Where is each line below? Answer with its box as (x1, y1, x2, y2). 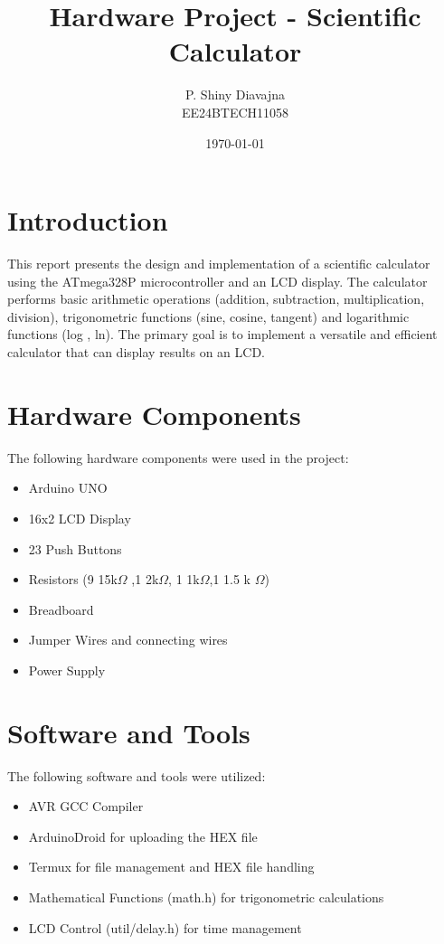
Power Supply (28, 660, 106, 679)
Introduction (7, 202, 168, 239)
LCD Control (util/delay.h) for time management (28, 918, 302, 937)
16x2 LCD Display (28, 508, 131, 527)
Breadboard (28, 599, 94, 618)
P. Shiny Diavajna (184, 85, 286, 104)
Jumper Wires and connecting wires (28, 630, 228, 649)
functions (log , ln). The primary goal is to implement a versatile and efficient (7, 325, 438, 344)
